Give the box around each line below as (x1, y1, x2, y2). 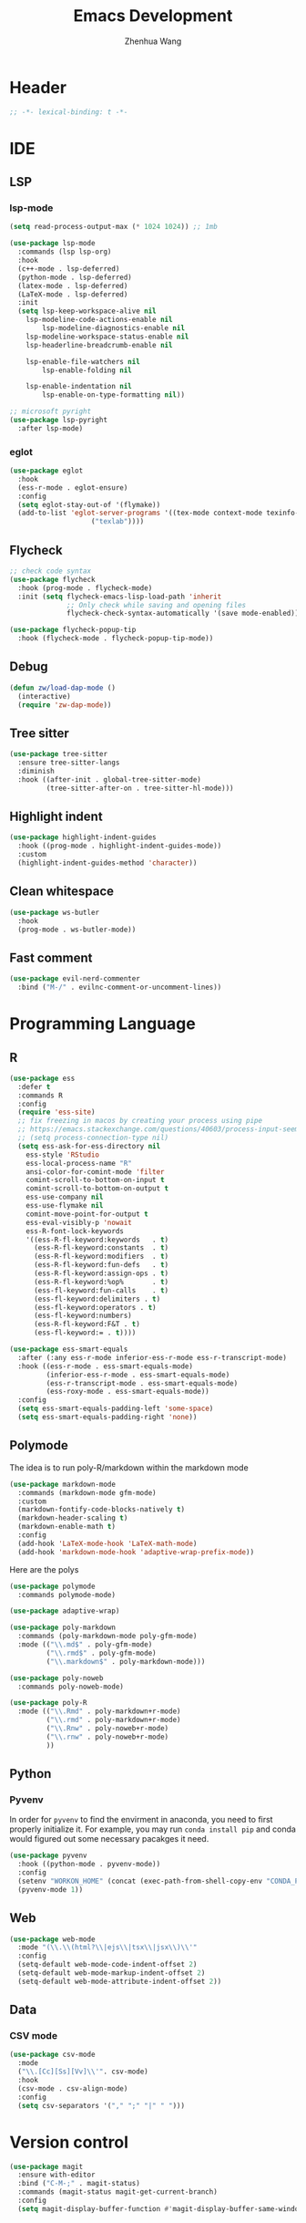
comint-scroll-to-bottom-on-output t (25, 1184, 169, 1193)
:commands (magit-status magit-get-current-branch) (17, 2187, 219, 2197)
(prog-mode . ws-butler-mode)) (17, 925, 137, 934)
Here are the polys (9, 1563, 79, 1574)
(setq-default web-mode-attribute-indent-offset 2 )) (17, 1977, 222, 1986)
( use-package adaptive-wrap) (9, 1606, 120, 1615)
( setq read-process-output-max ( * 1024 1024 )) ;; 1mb (9, 223, 219, 232)
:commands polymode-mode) (17, 1590, 117, 1599)
